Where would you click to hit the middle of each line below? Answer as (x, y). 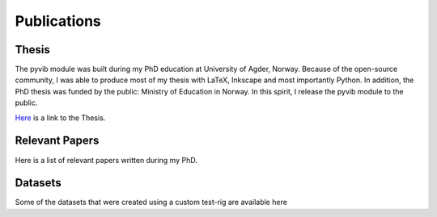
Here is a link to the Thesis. (60, 118)
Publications (58, 21)
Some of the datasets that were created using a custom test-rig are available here (151, 202)
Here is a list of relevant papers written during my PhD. (106, 160)
